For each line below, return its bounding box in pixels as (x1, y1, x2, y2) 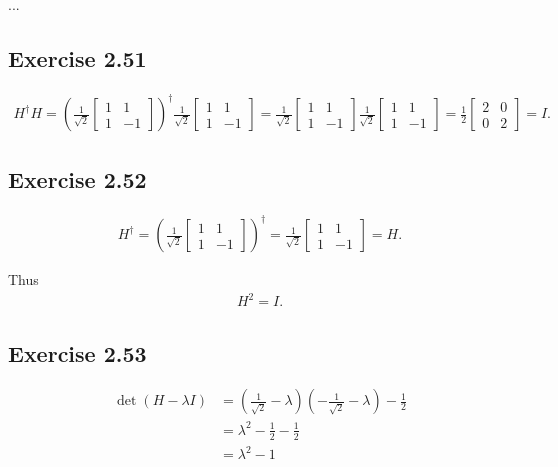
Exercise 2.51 (8, 42, 147, 73)
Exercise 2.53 (8, 337, 147, 368)
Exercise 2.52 (8, 163, 147, 194)
